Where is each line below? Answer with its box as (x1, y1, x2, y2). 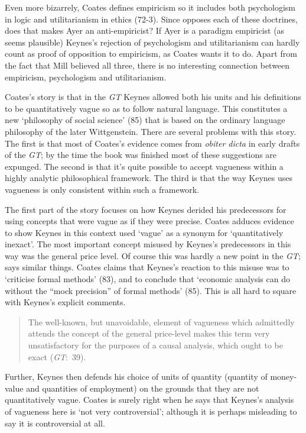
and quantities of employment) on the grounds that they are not (26, 382, 259, 394)
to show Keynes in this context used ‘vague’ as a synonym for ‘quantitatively (5, 226, 284, 238)
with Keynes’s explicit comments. (5, 296, 126, 308)
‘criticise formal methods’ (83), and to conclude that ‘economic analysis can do (5, 273, 290, 285)
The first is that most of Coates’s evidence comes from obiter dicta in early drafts (5, 137, 300, 149)
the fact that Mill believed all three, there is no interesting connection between (5, 59, 290, 71)
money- (270, 370, 297, 383)
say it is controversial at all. (5, 416, 105, 429)
